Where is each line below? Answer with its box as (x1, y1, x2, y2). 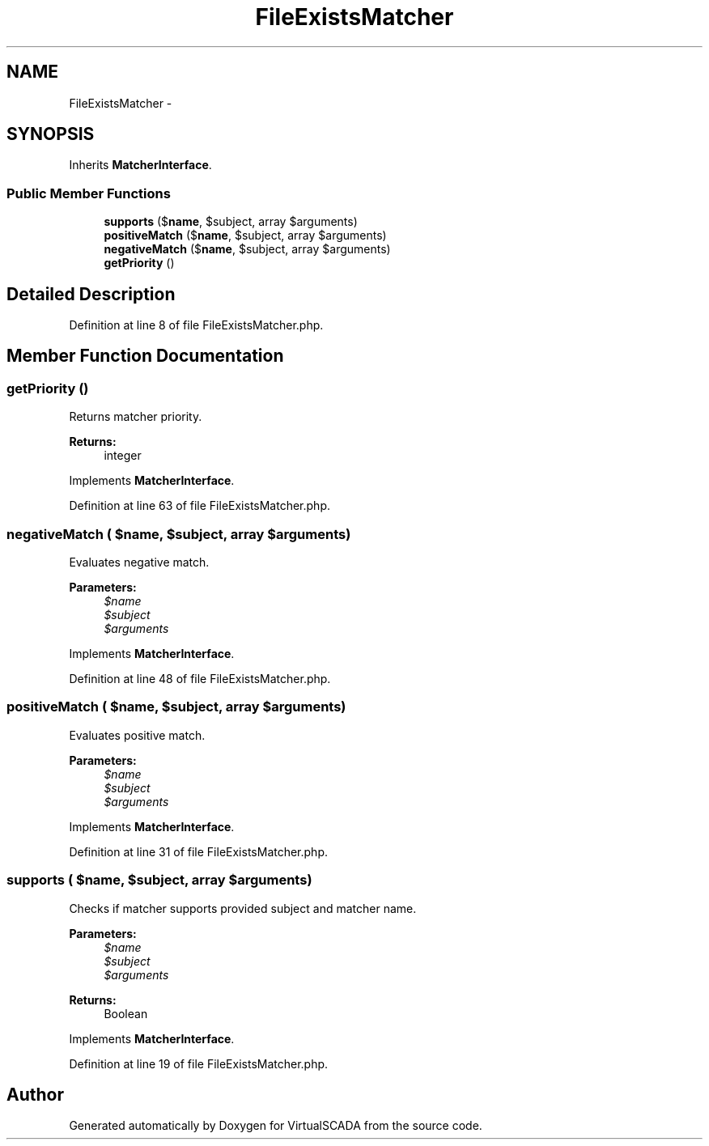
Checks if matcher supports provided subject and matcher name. (69, 901, 417, 915)
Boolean (104, 1006, 148, 1021)
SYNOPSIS (6, 124, 95, 145)
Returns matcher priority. (69, 410, 202, 424)
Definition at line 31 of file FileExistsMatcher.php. (69, 844, 329, 859)
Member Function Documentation (6, 346, 284, 367)
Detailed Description (6, 283, 176, 304)
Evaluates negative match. (69, 555, 210, 569)
